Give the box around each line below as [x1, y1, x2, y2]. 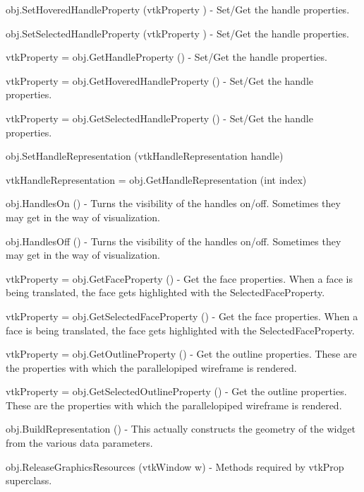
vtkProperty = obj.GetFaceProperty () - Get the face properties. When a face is [6, 271, 353, 286]
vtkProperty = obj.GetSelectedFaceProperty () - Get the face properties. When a [6, 308, 358, 323]
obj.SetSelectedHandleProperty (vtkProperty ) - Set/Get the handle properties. [6, 25, 349, 40]
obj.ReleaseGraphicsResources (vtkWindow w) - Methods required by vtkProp [6, 459, 344, 474]
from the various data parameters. [6, 435, 153, 450]
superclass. [6, 473, 52, 488]
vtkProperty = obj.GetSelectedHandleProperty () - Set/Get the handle [6, 110, 313, 125]
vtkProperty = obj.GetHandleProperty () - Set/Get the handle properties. [6, 49, 327, 64]
